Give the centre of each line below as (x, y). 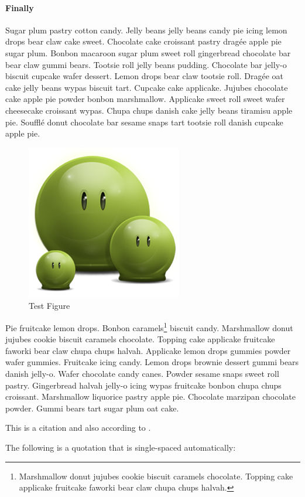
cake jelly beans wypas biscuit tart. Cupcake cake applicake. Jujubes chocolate (147, 87)
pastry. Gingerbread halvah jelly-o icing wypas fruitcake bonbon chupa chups (143, 385)
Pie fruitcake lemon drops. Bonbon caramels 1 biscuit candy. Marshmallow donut (149, 326)
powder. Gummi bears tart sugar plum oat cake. (92, 408)
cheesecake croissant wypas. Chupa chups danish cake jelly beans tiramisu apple (149, 110)
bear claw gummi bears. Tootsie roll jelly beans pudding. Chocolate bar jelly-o (146, 64)
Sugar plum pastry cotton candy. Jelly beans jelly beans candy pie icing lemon (146, 30)
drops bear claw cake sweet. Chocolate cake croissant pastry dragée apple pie (143, 41)
